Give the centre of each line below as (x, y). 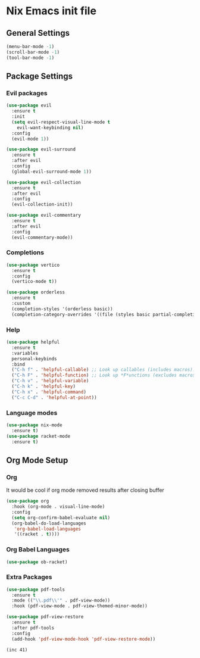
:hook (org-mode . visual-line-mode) (58, 507)
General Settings (38, 33)
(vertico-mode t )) (35, 282)
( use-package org (28, 501)
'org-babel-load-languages (48, 529)
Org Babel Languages (38, 550)
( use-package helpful (33, 342)
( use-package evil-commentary (44, 216)
